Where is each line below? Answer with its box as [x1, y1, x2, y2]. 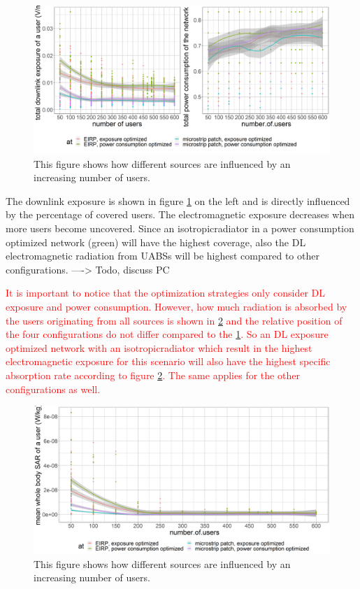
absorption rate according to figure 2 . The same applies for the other [6, 367, 300, 382]
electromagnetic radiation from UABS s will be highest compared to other [6, 248, 319, 263]
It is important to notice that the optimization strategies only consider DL [6, 285, 325, 300]
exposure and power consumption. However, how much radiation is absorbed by [6, 299, 347, 313]
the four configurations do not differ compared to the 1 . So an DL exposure [6, 327, 329, 341]
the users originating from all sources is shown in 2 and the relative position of [6, 313, 343, 327]
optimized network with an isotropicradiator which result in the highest [6, 340, 312, 355]
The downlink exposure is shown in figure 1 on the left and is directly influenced [6, 193, 350, 208]
